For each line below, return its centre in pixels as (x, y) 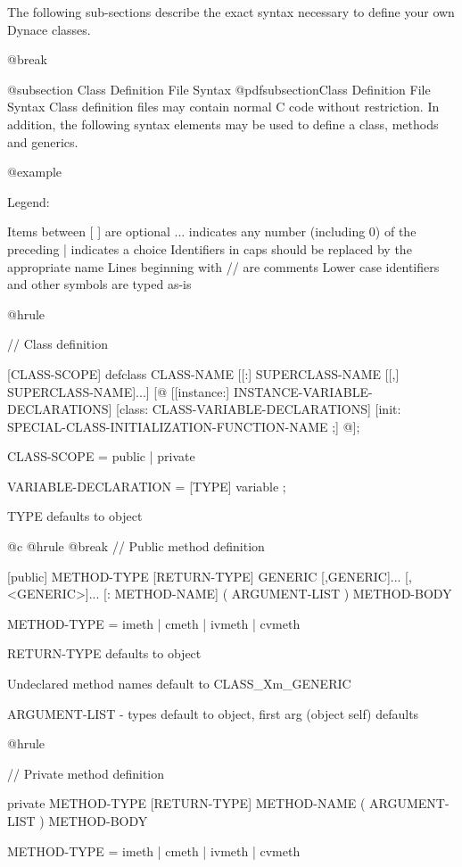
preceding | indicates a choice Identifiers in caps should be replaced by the (210, 248)
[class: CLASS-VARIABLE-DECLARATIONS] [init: (259, 409)
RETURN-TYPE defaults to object (104, 653)
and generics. (43, 141)
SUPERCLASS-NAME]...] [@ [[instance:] (119, 391)
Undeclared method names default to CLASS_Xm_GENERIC (179, 684)
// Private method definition (86, 773)
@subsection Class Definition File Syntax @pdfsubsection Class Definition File (219, 89)
